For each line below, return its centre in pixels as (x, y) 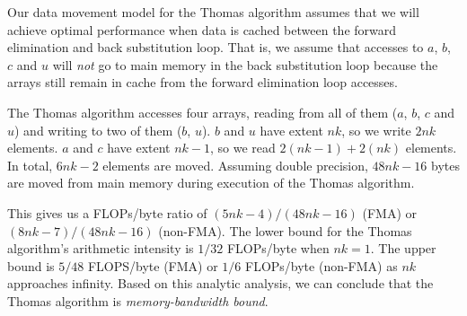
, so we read (243, 148)
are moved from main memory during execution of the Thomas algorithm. (211, 183)
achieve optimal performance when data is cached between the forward (202, 29)
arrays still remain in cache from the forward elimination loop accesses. (203, 82)
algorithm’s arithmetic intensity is (101, 248)
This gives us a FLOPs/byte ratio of (107, 212)
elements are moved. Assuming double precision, (235, 165)
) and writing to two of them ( (98, 130)
